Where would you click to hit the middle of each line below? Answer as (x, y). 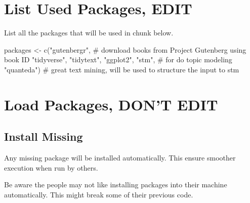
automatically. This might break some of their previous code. (99, 194)
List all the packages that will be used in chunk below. (89, 33)
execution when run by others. (51, 167)
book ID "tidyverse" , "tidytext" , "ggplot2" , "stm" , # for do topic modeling (118, 59)
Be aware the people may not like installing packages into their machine (116, 185)
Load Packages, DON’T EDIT (111, 104)
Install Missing (44, 136)
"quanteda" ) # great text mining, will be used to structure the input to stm (122, 69)
